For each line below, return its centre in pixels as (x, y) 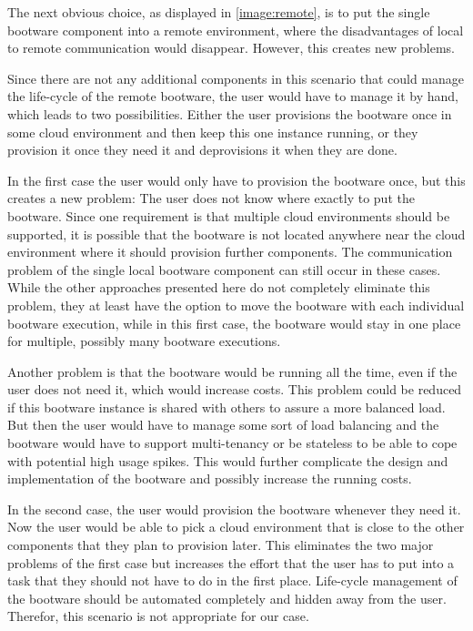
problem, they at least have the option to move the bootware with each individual (236, 305)
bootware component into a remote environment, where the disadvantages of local (236, 30)
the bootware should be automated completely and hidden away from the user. (227, 598)
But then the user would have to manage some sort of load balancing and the (223, 425)
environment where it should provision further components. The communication (230, 252)
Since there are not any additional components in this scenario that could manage (236, 78)
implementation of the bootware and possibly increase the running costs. (210, 478)
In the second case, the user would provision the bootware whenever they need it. (234, 509)
